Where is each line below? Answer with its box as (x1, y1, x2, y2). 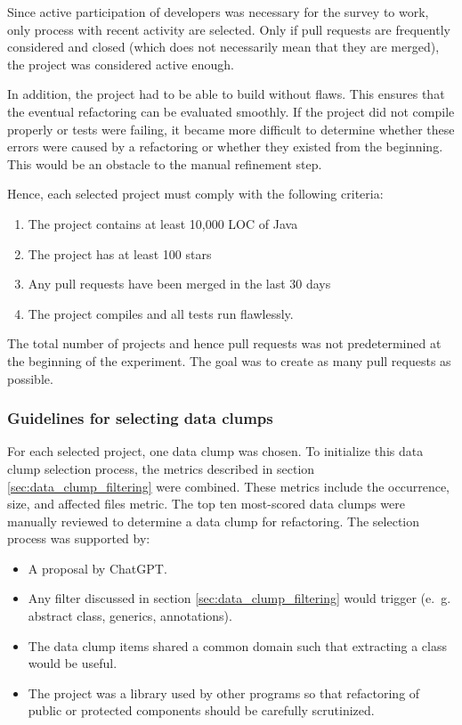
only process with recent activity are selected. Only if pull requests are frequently (7, 20, 450, 38)
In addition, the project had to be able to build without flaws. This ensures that (7, 85, 445, 103)
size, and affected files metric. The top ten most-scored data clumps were (7, 494, 405, 513)
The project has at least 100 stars (28, 244, 212, 263)
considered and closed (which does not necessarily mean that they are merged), (7, 37, 440, 56)
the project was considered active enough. (7, 54, 234, 73)
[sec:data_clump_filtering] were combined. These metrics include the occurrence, (7, 477, 450, 495)
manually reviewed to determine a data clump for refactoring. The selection (7, 511, 420, 530)
